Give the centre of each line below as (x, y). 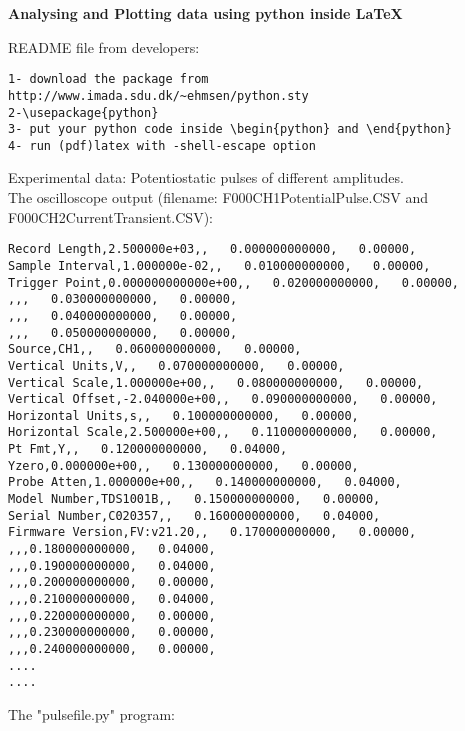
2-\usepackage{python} (83, 112)
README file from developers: (104, 46)
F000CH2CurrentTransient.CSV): (110, 216)
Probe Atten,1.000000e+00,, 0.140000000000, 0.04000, (205, 482)
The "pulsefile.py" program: (91, 713)
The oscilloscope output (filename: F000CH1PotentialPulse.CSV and (218, 197)
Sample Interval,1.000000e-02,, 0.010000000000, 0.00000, (219, 265)
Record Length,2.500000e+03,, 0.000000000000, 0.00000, (212, 249)
